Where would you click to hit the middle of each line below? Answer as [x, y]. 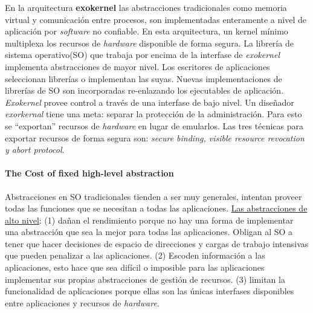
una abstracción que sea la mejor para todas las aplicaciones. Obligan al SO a [149, 232]
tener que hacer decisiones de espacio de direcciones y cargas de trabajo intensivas [157, 243]
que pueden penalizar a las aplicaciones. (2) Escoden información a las [135, 255]
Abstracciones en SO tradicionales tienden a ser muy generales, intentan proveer [153, 196]
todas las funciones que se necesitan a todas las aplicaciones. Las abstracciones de [156, 208]
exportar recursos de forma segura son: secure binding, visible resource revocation [155, 137]
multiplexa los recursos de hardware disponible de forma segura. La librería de [149, 43]
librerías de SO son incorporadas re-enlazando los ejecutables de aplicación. [144, 90]
